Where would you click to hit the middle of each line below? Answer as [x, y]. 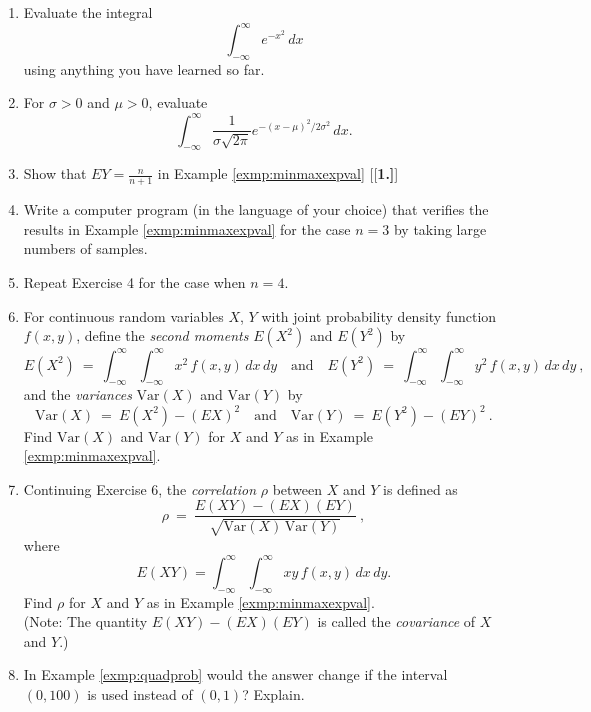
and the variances [77, 394]
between [297, 488]
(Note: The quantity [85, 621]
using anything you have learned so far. [144, 68]
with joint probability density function [379, 315]
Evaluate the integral [88, 12]
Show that [55, 173]
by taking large [440, 228]
